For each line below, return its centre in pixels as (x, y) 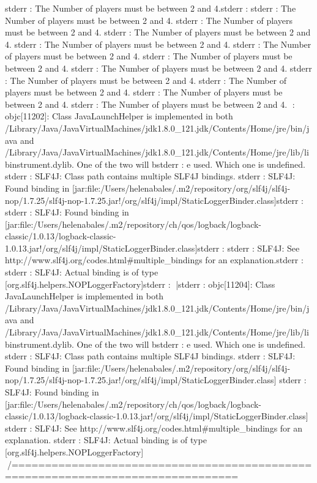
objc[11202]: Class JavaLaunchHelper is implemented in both (119, 116)
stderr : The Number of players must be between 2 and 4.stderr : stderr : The (151, 8)
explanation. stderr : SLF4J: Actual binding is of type (106, 440)
